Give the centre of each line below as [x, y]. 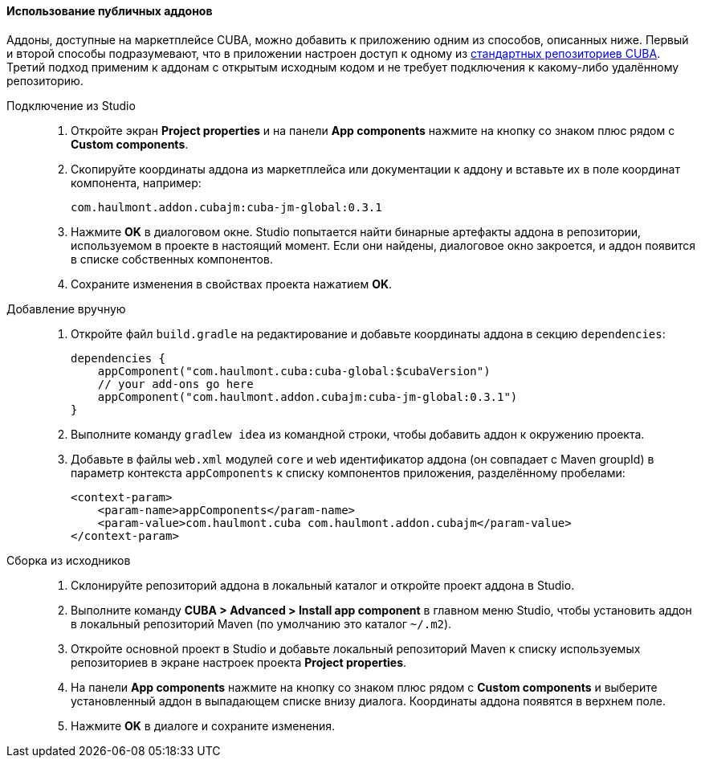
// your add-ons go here [175, 384]
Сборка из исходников [69, 560]
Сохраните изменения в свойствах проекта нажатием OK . [232, 284]
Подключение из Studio [71, 105]
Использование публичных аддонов [110, 11]
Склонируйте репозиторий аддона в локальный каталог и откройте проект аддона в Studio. [323, 585]
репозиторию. [45, 80]
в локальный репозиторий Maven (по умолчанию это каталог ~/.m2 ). [261, 623]
